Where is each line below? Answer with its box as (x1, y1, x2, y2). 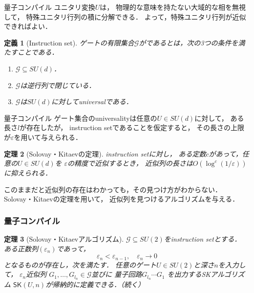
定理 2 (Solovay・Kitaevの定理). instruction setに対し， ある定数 (4, 148, 206, 158)
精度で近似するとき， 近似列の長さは (74, 158, 193, 168)
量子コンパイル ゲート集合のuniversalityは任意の (4, 113, 157, 123)
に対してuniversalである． (51, 96, 133, 107)
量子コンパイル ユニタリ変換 (4, 2, 95, 12)
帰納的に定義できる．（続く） (52, 279, 145, 290)
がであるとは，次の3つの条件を (139, 37, 238, 47)
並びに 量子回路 (91, 269, 142, 279)
